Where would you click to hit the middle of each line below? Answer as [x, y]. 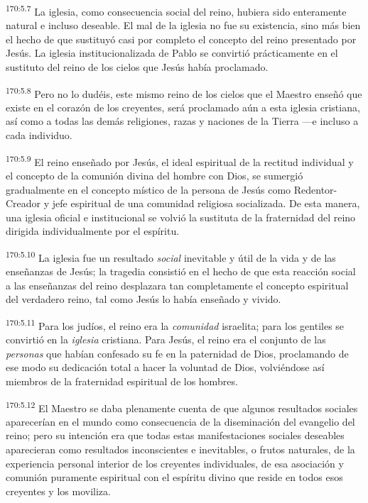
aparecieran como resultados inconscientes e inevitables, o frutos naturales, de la [180, 449]
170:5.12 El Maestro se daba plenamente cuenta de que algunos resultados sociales [182, 407]
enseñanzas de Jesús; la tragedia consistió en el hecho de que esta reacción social [181, 271]
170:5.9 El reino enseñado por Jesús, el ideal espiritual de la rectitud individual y [180, 160]
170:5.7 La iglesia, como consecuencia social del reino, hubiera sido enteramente [176, 10]
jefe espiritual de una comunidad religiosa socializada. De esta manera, [206, 203]
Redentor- [315, 189]
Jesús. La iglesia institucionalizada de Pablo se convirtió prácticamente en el [172, 53]
